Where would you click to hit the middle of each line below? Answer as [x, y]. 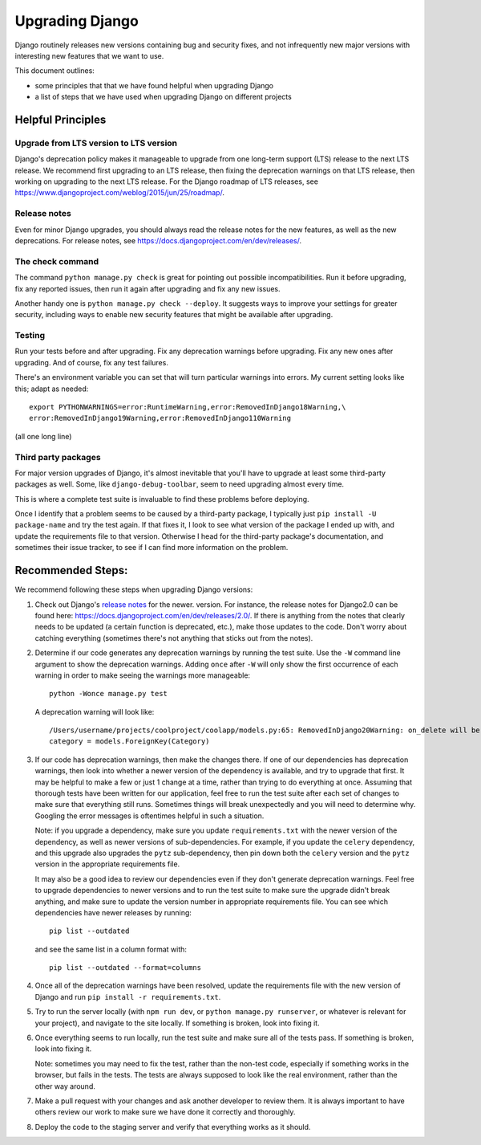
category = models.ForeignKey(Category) [129, 742]
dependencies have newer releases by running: [113, 912]
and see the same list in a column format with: [111, 949]
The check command [57, 261]
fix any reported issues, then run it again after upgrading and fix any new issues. [148, 288]
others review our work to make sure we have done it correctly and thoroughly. [165, 1112]
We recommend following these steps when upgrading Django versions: [134, 589]
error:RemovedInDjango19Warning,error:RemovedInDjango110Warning [160, 418]
